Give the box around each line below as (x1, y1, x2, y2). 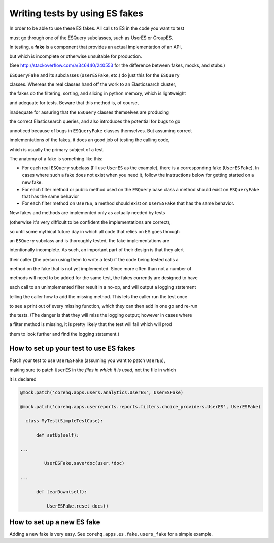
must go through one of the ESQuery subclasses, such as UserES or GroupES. (9, 34, 174, 41)
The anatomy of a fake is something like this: (9, 156, 103, 162)
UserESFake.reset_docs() (46, 503, 109, 509)
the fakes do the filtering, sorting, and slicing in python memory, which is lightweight (9, 90, 186, 96)
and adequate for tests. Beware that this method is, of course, (9, 99, 139, 106)
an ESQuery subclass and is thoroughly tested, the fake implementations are (9, 237, 170, 243)
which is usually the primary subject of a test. (9, 146, 105, 152)
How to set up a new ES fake (9, 518, 100, 527)
